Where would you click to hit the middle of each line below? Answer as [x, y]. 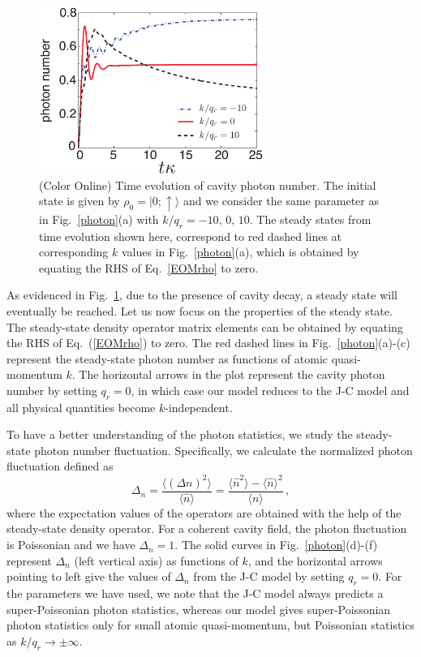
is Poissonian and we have [71, 545]
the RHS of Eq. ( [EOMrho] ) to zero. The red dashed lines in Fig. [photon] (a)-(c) [208, 343]
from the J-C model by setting [269, 576]
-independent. [199, 407]
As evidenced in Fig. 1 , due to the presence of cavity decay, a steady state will [202, 295]
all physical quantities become [81, 407]
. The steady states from [310, 219]
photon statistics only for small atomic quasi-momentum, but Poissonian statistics [211, 625]
